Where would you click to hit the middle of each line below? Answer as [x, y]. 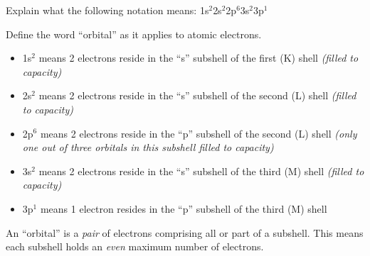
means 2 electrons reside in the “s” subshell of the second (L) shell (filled [197, 95]
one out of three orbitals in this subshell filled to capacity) [148, 147]
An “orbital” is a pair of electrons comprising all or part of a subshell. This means [185, 232]
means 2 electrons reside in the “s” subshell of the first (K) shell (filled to [199, 58]
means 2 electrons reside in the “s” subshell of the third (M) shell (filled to [201, 171]
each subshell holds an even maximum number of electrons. [135, 246]
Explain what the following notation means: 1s [107, 10]
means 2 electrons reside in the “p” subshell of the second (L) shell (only [199, 133]
